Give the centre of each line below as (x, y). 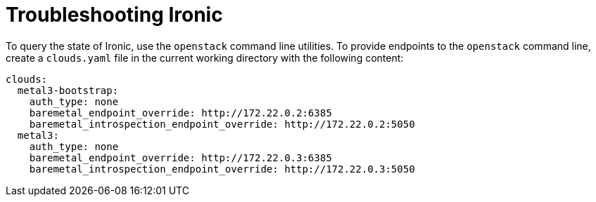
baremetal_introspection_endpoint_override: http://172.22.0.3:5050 (222, 169)
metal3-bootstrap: (68, 90)
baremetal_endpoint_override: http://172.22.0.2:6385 (180, 113)
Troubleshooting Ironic (114, 15)
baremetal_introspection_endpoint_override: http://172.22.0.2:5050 (222, 124)
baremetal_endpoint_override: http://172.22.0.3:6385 (180, 157)
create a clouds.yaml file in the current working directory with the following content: (205, 58)
